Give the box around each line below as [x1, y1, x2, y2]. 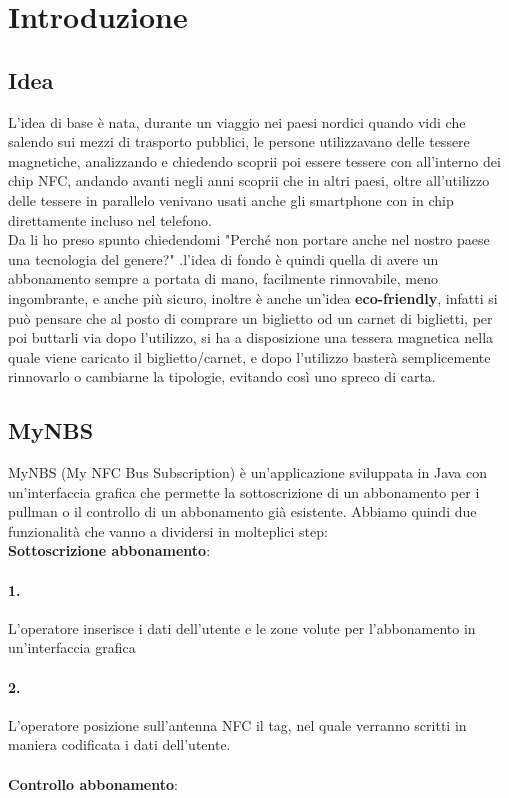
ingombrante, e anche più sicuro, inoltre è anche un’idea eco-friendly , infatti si [8, 287, 498, 308]
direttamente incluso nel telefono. [8, 209, 212, 230]
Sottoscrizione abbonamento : [8, 540, 211, 561]
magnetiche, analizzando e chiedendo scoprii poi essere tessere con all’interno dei [8, 150, 501, 171]
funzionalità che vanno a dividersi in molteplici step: [8, 520, 328, 541]
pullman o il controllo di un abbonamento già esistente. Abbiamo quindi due [8, 501, 477, 522]
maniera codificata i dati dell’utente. [8, 734, 231, 755]
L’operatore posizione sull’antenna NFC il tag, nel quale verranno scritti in [8, 714, 467, 735]
